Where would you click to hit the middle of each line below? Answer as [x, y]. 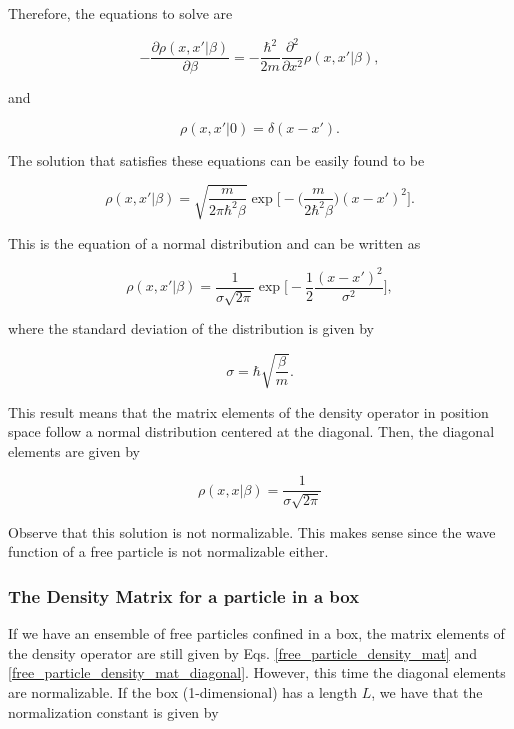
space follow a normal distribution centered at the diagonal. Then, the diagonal [251, 431]
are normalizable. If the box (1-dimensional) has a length [183, 692]
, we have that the [427, 692]
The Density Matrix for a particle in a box [184, 595]
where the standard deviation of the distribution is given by [191, 328]
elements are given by [74, 450]
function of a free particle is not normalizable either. [168, 551]
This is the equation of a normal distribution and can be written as [214, 242]
